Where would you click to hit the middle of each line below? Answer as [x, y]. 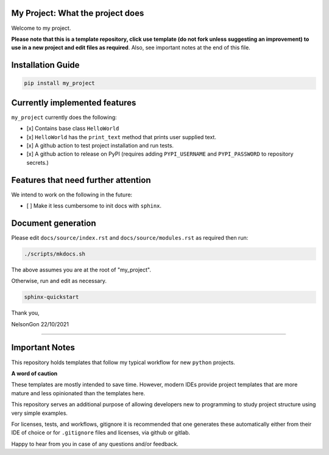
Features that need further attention [81, 180]
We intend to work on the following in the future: [72, 195]
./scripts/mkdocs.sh [55, 254]
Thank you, [25, 313]
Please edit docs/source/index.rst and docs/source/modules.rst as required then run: [130, 237]
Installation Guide [45, 65]
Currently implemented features [74, 103]
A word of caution [34, 373]
